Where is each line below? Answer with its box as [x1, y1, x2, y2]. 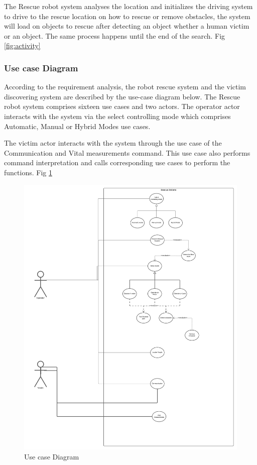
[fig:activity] [4, 40, 41, 51]
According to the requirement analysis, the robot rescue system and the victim [4, 81, 246, 92]
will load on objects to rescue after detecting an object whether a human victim [4, 21, 249, 31]
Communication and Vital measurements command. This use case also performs [4, 147, 250, 158]
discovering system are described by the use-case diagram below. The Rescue [4, 91, 240, 101]
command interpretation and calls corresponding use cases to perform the [4, 157, 230, 168]
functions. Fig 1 [4, 167, 52, 177]
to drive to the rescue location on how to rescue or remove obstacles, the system [4, 11, 250, 21]
